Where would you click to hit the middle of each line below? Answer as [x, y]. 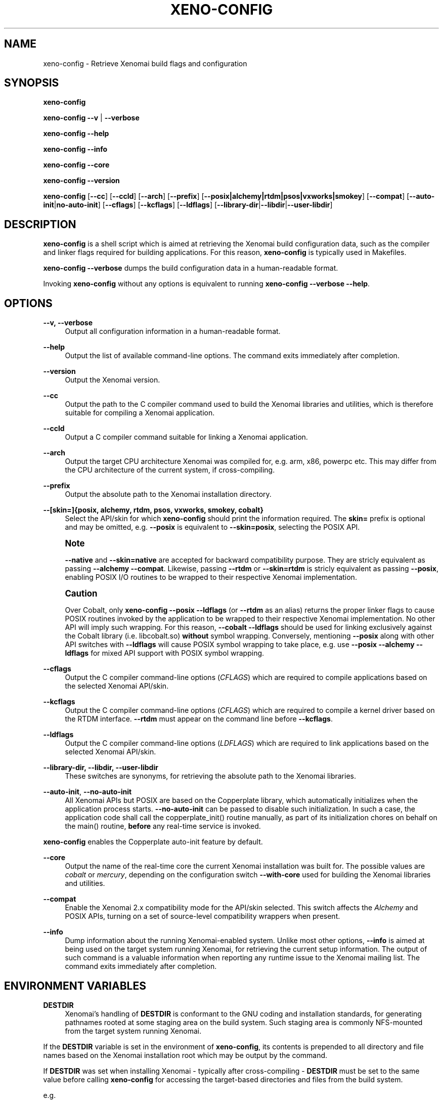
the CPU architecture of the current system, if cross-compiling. [170, 470]
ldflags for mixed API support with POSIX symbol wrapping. [165, 653]
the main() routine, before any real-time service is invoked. [163, 826]
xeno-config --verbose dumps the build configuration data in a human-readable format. [191, 268]
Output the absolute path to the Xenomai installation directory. [168, 494]
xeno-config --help [76, 134]
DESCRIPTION [40, 224]
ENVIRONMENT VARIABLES [75, 986]
